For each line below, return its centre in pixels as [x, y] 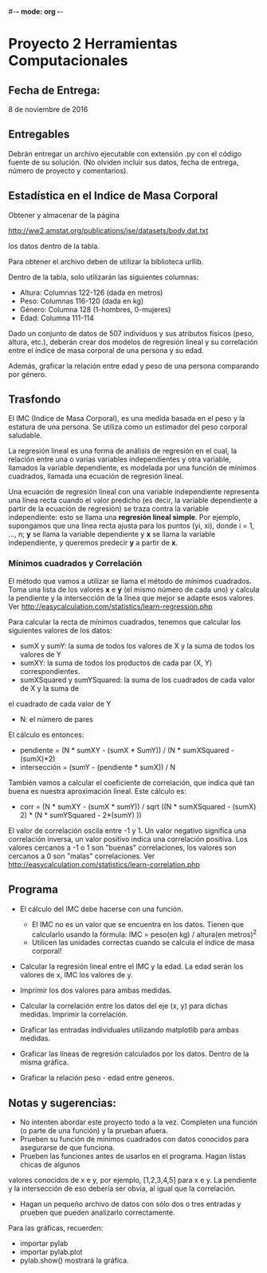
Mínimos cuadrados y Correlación [75, 564]
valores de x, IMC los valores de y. [76, 975]
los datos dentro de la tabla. [54, 246]
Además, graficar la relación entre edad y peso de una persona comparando [134, 366]
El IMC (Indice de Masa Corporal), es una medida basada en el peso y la [127, 418]
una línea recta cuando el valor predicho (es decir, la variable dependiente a [133, 500]
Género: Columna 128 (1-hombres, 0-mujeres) [95, 309]
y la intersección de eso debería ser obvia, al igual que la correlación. [122, 1188]
